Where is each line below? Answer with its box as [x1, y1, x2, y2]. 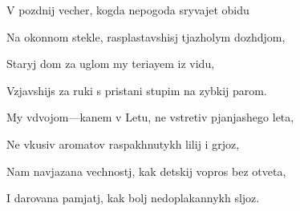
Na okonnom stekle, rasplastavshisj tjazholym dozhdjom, [6, 28, 286, 45]
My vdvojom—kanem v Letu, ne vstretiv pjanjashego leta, [6, 109, 294, 125]
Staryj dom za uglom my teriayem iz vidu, [6, 55, 215, 72]
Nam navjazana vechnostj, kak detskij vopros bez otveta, [6, 162, 286, 179]
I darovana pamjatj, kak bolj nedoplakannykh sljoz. [6, 189, 260, 206]
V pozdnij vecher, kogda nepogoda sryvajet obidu [6, 2, 249, 18]
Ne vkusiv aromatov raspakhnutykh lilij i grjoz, [6, 135, 240, 152]
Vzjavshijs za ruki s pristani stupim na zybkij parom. [6, 82, 267, 98]
